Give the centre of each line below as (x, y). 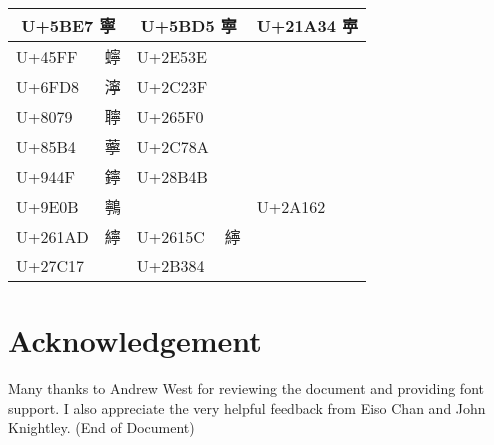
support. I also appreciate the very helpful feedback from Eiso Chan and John (247, 407)
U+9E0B (47, 206)
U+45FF (47, 56)
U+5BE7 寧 (68, 25)
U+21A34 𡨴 (307, 25)
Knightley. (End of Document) (101, 427)
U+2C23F (172, 86)
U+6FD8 (48, 86)
